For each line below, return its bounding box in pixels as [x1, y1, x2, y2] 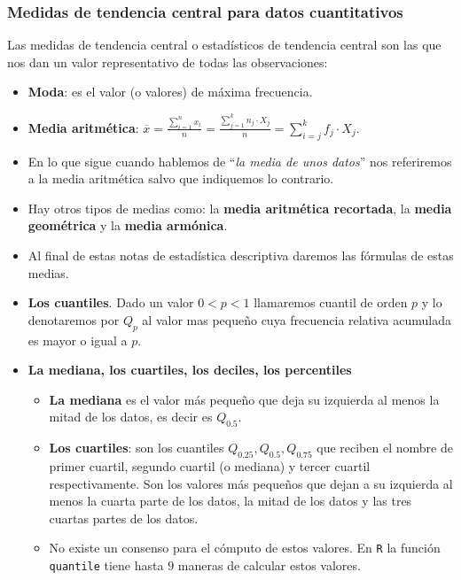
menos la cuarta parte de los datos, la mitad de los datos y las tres [49, 491, 412, 510]
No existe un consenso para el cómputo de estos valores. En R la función [49, 538, 441, 557]
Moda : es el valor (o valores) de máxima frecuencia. [27, 82, 313, 101]
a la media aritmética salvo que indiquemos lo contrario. [27, 169, 334, 188]
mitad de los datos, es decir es [49, 407, 213, 426]
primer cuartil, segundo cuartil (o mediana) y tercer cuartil [49, 456, 371, 475]
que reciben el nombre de [316, 438, 453, 457]
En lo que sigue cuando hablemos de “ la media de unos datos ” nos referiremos [27, 151, 452, 170]
